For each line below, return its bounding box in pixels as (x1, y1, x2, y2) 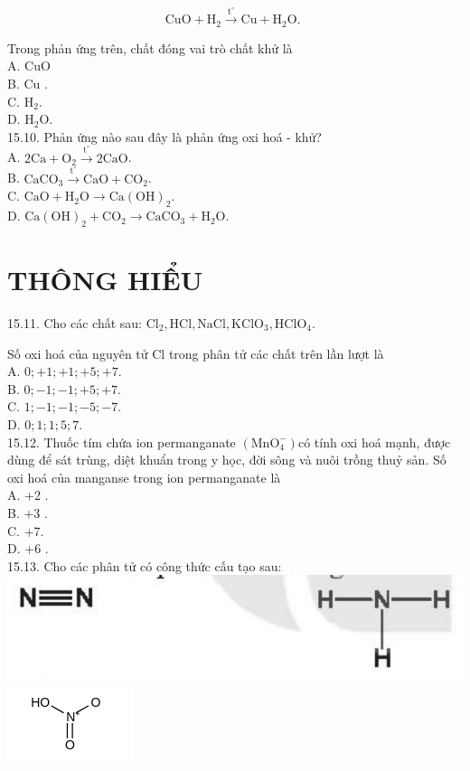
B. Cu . (7, 74, 48, 92)
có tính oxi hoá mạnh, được (297, 432, 451, 451)
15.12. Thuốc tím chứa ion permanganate (7, 432, 236, 451)
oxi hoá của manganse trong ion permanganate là (7, 467, 281, 486)
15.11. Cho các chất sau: (7, 314, 143, 332)
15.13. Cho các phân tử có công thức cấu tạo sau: (7, 556, 282, 575)
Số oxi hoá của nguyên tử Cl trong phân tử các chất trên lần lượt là (7, 343, 384, 362)
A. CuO (7, 56, 51, 75)
